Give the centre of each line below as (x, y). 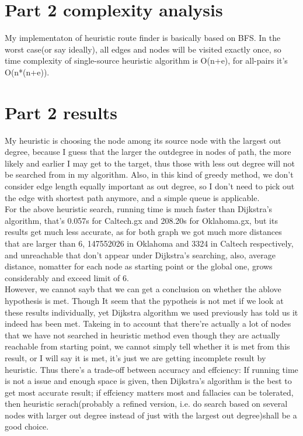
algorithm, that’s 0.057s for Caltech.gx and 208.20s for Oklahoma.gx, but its (141, 220)
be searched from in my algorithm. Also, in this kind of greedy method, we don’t (149, 174)
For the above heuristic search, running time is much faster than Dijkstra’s (139, 209)
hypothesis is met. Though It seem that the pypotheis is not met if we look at (144, 300)
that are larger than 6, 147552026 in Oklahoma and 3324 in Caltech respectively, (149, 243)
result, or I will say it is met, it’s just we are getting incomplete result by (135, 357)
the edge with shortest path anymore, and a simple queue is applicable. (132, 197)
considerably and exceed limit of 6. (67, 277)
